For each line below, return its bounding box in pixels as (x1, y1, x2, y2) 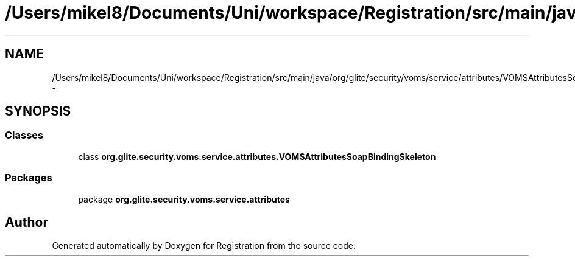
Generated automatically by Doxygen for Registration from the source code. (52, 240, 356, 251)
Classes (5, 129, 44, 142)
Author (5, 214, 48, 230)
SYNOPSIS (5, 103, 71, 119)
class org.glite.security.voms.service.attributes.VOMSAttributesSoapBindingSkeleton (78, 151, 436, 162)
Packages (5, 172, 52, 184)
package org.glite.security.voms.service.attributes (78, 193, 290, 204)
